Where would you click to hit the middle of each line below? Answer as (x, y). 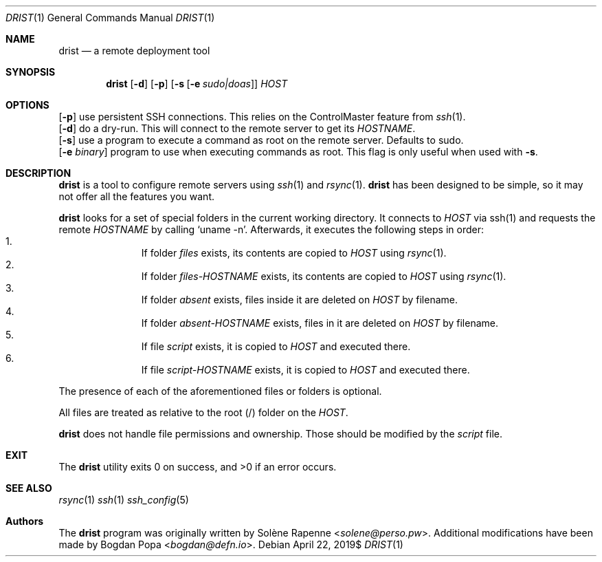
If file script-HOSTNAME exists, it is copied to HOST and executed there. (305, 370)
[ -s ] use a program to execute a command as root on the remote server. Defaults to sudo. (261, 140)
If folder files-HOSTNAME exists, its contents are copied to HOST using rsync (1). (324, 276)
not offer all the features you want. (137, 196)
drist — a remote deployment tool (134, 51)
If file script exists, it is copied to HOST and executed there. (276, 346)
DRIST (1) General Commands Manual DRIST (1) (110, 18)
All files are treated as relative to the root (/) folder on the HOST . (203, 412)
